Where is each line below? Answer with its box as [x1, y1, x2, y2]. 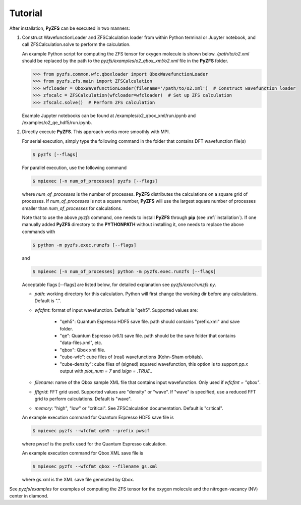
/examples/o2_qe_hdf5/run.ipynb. [22, 120, 92, 126]
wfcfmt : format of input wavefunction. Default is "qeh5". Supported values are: [34, 307, 198, 313]
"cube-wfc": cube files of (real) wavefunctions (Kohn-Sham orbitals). [59, 354, 204, 360]
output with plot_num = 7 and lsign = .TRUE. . [59, 368, 153, 374]
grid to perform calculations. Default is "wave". [34, 396, 132, 402]
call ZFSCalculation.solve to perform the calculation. [22, 41, 131, 47]
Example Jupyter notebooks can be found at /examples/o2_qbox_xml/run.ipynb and [22, 113, 196, 119]
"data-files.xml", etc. [59, 340, 103, 346]
